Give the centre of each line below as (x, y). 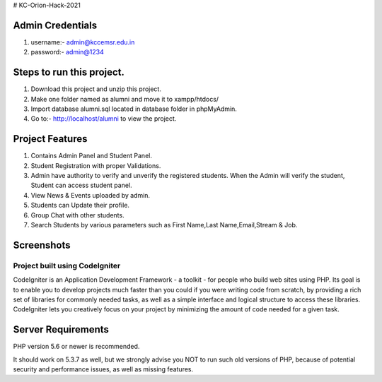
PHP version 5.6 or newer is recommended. (76, 347)
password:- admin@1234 (67, 52)
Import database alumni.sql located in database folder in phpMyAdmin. (134, 109)
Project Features (50, 139)
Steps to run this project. (69, 72)
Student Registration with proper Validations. (96, 165)
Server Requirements (61, 329)
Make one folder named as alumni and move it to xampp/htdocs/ (125, 99)
